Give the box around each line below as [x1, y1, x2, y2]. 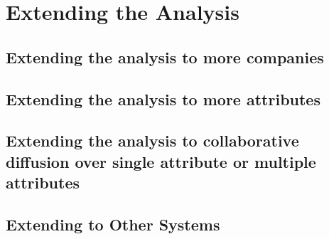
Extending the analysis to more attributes [6, 87, 320, 110]
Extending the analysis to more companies [6, 46, 324, 68]
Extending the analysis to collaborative [6, 129, 299, 152]
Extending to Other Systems [6, 213, 220, 235]
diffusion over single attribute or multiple [6, 150, 316, 172]
